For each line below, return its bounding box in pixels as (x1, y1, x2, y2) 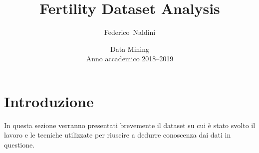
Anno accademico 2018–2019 (86, 53, 174, 64)
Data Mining (110, 43, 149, 54)
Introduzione (4, 91, 94, 111)
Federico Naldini (104, 27, 156, 37)
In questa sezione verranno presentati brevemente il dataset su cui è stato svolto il (4, 120, 256, 130)
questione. (4, 140, 35, 150)
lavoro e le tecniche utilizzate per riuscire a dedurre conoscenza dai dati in (4, 130, 231, 140)
